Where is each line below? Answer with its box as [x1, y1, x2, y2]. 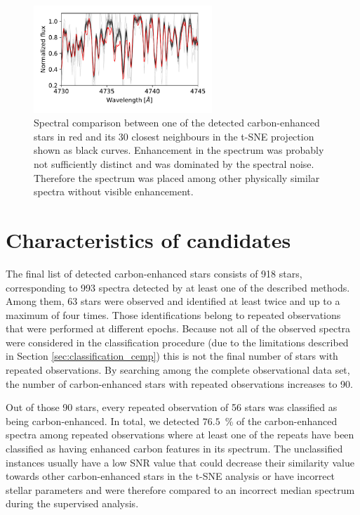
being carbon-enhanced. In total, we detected [6, 413, 200, 428]
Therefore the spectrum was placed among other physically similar [34, 170, 320, 185]
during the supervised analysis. [6, 496, 139, 511]
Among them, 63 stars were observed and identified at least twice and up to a [6, 294, 340, 308]
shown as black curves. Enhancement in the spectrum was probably [34, 143, 324, 157]
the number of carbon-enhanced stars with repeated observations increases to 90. [6, 376, 353, 391]
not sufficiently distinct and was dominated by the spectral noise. [34, 157, 314, 171]
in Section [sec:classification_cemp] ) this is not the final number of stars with [6, 348, 338, 363]
